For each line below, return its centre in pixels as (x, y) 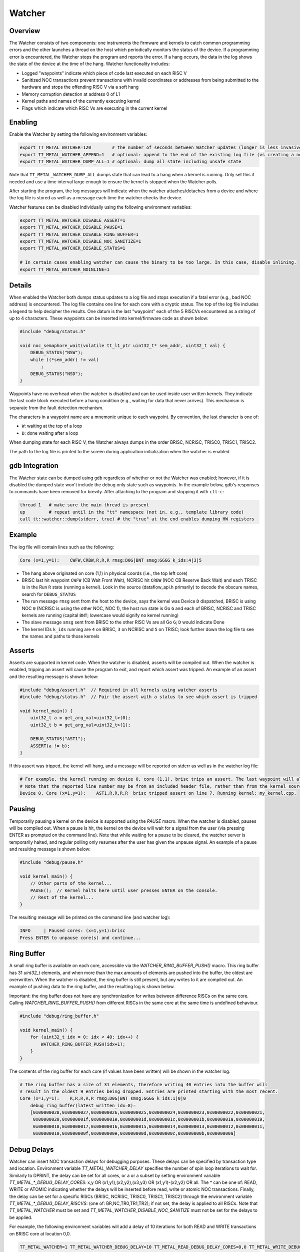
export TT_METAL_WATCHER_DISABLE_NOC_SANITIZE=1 (80, 241)
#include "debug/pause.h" (51, 862)
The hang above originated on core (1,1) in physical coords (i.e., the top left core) (104, 573)
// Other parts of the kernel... (71, 883)
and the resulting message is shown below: (54, 677)
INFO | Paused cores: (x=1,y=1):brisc (72, 931)
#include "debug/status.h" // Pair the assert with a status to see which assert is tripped (138, 697)
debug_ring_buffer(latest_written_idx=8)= (83, 1105)
